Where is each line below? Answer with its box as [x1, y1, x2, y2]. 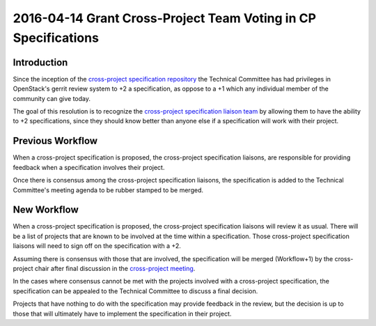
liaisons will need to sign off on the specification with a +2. [13, 242, 181, 250]
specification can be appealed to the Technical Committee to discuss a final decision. [13, 286, 258, 295]
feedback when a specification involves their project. [13, 163, 165, 171]
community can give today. [13, 94, 91, 102]
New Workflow [13, 204, 79, 216]
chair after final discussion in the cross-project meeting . [35, 264, 196, 272]
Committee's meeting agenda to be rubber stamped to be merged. [13, 185, 203, 194]
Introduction [13, 56, 68, 68]
